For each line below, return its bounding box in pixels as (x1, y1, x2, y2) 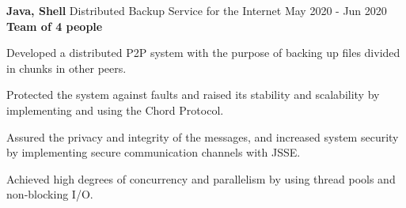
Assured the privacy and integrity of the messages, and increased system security (6, 128, 399, 145)
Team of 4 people (6, 17, 103, 34)
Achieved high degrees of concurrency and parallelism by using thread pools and (6, 170, 396, 187)
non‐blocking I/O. (6, 186, 93, 202)
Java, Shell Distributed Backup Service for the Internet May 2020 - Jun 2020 (6, 2, 387, 18)
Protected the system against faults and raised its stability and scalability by (6, 86, 380, 103)
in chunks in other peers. (6, 59, 127, 76)
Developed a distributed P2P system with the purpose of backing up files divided (6, 44, 400, 61)
